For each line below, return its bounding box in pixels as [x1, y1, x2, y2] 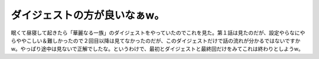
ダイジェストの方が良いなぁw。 [11, 9, 165, 22]
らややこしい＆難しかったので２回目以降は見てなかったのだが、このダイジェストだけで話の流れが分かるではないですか [11, 37, 301, 44]
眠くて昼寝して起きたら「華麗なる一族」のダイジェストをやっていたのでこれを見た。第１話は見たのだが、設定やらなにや [11, 29, 305, 36]
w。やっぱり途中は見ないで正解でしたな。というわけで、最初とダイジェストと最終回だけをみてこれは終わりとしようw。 [11, 46, 304, 53]
